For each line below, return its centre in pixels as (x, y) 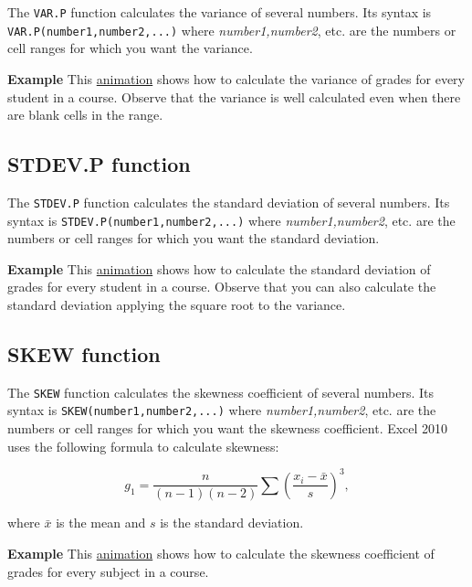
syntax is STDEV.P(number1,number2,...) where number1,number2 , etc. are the (231, 220)
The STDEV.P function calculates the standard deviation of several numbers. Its (229, 202)
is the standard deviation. (232, 523)
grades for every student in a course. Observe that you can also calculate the (222, 287)
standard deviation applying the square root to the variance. (177, 304)
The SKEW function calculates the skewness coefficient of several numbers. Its (221, 392)
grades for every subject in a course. (108, 571)
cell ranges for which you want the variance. (130, 48)
